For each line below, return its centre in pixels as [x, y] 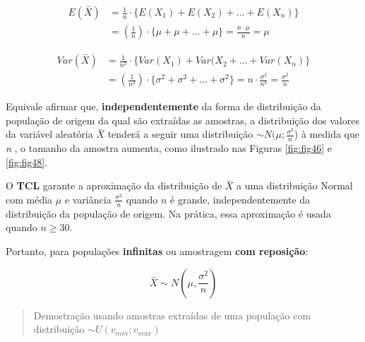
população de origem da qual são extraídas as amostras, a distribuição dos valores [182, 120]
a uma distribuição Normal [295, 185]
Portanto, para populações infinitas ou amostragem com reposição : [157, 251]
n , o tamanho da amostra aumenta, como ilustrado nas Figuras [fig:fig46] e [169, 148]
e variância [88, 199]
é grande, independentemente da [240, 199]
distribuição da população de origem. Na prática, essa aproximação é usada [168, 213]
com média [29, 199]
